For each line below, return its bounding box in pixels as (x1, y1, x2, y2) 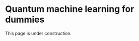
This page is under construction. (5, 30, 72, 36)
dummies (5, 14, 45, 25)
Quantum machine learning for (5, 3, 135, 15)
